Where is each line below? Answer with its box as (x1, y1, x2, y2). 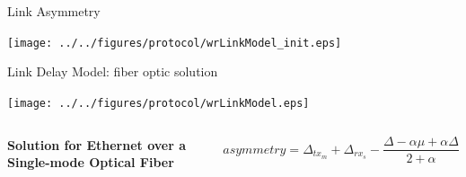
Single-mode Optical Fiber (7, 153, 174, 172)
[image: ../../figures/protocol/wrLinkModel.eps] (7, 96, 310, 110)
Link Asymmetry (7, 2, 101, 20)
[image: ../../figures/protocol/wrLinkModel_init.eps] (7, 36, 342, 49)
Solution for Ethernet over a (7, 135, 187, 154)
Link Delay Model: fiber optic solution (7, 62, 218, 81)
